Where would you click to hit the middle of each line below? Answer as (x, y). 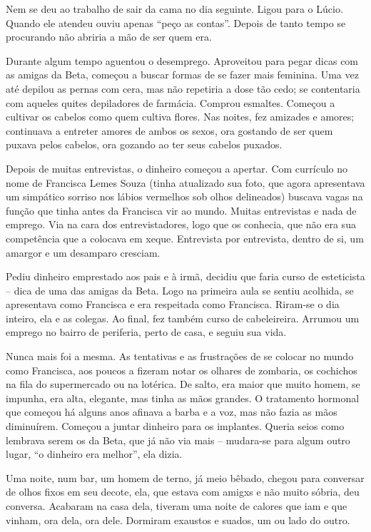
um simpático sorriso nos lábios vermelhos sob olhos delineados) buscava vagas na (184, 196)
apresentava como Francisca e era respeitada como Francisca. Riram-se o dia (173, 304)
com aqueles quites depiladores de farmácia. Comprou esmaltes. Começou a (171, 102)
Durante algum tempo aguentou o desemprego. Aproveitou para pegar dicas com (182, 60)
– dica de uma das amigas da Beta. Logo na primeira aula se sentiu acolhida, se (180, 290)
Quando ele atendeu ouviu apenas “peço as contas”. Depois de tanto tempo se (176, 22)
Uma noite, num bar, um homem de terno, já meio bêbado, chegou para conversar (185, 477)
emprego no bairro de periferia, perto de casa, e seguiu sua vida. (146, 332)
